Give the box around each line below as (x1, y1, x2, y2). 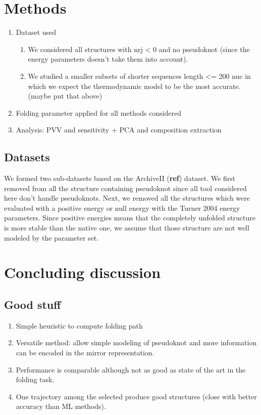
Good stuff (4, 297, 61, 312)
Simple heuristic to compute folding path (16, 320, 143, 331)
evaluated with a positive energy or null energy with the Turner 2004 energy (4, 202, 240, 213)
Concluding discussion (4, 262, 161, 283)
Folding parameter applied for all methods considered (16, 107, 182, 118)
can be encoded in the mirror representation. (16, 347, 154, 357)
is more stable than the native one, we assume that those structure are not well (4, 222, 249, 233)
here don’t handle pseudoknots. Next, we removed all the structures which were (4, 193, 250, 203)
